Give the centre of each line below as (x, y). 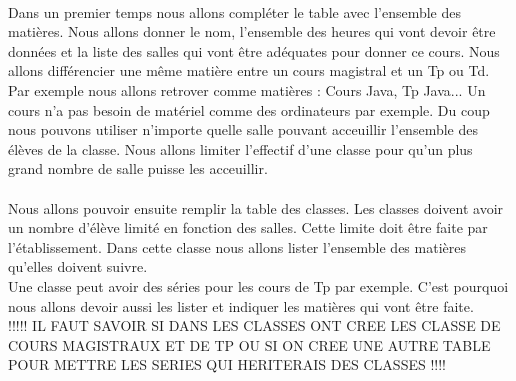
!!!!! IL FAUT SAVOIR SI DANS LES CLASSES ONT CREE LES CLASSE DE (254, 325)
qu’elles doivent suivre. (78, 266)
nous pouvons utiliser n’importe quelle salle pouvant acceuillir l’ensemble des (243, 129)
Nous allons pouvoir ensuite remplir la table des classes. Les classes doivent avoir (256, 207)
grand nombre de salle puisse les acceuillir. (138, 168)
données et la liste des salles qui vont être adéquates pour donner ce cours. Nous (254, 50)
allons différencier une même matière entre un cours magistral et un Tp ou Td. (249, 70)
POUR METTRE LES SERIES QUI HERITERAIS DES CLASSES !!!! (227, 364)
